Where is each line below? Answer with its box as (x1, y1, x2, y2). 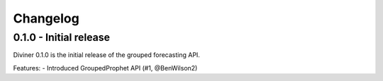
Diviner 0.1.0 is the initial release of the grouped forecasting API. (13, 51, 200, 59)
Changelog (13, 11, 79, 26)
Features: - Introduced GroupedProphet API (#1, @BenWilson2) (13, 63, 198, 72)
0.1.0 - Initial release (13, 31, 110, 44)
